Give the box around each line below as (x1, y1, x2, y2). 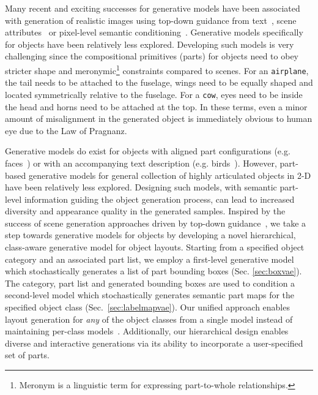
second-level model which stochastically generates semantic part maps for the (5, 288, 295, 301)
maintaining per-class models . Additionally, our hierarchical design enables (5, 325, 289, 337)
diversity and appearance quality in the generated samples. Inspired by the (5, 205, 286, 217)
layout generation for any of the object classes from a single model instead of (5, 312, 293, 325)
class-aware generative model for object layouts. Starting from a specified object (5, 241, 305, 254)
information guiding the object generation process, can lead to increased (24, 192, 295, 205)
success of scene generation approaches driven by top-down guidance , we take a (5, 216, 306, 229)
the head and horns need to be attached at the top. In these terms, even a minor (5, 100, 308, 113)
